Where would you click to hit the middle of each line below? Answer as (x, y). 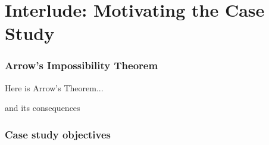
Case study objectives (58, 134)
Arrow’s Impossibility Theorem (82, 65)
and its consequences (43, 108)
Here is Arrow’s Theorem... (54, 87)
